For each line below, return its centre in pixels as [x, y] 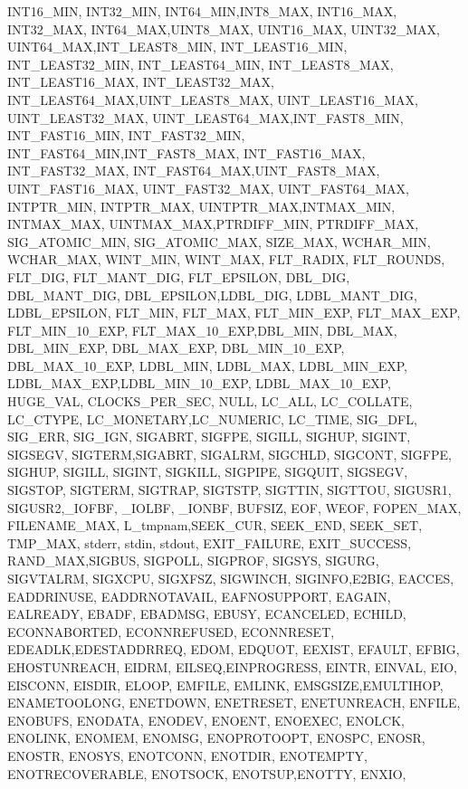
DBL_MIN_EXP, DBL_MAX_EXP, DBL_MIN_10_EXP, [176, 348]
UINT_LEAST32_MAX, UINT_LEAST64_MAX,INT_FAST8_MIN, [205, 117]
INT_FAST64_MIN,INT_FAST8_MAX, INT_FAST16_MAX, [186, 152]
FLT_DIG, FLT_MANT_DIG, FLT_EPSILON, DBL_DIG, [179, 276]
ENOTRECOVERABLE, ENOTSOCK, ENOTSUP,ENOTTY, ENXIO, [207, 773]
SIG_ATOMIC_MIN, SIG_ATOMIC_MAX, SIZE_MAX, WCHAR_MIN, [219, 241]
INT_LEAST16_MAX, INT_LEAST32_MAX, [141, 82]
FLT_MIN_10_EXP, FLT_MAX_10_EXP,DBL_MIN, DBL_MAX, [202, 330]
